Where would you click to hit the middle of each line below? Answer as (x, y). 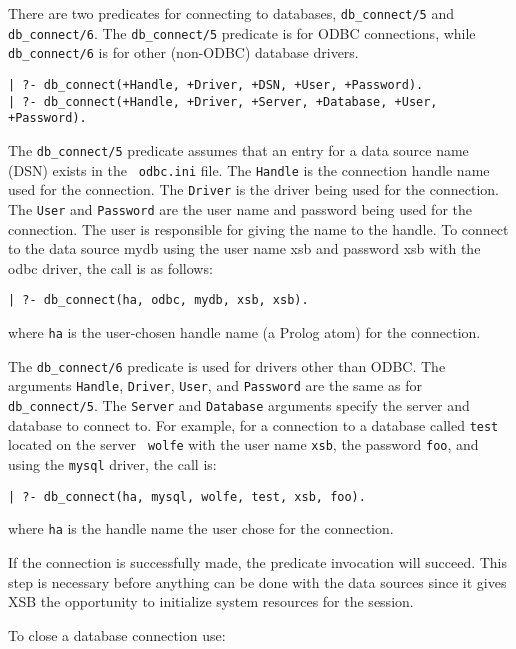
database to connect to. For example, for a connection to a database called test (253, 424)
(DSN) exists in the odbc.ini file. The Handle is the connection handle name (249, 169)
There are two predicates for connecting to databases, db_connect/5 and (231, 13)
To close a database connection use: (117, 634)
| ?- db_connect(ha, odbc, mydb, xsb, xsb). (158, 300)
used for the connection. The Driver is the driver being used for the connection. (253, 189)
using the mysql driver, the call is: (112, 463)
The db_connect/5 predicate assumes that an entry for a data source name (238, 149)
